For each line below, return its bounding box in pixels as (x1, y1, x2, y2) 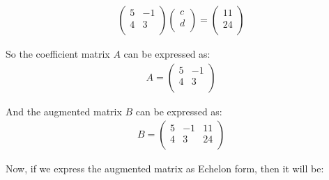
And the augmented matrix (6, 104, 122, 118)
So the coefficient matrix (6, 47, 110, 61)
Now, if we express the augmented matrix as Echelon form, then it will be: (6, 161, 324, 176)
